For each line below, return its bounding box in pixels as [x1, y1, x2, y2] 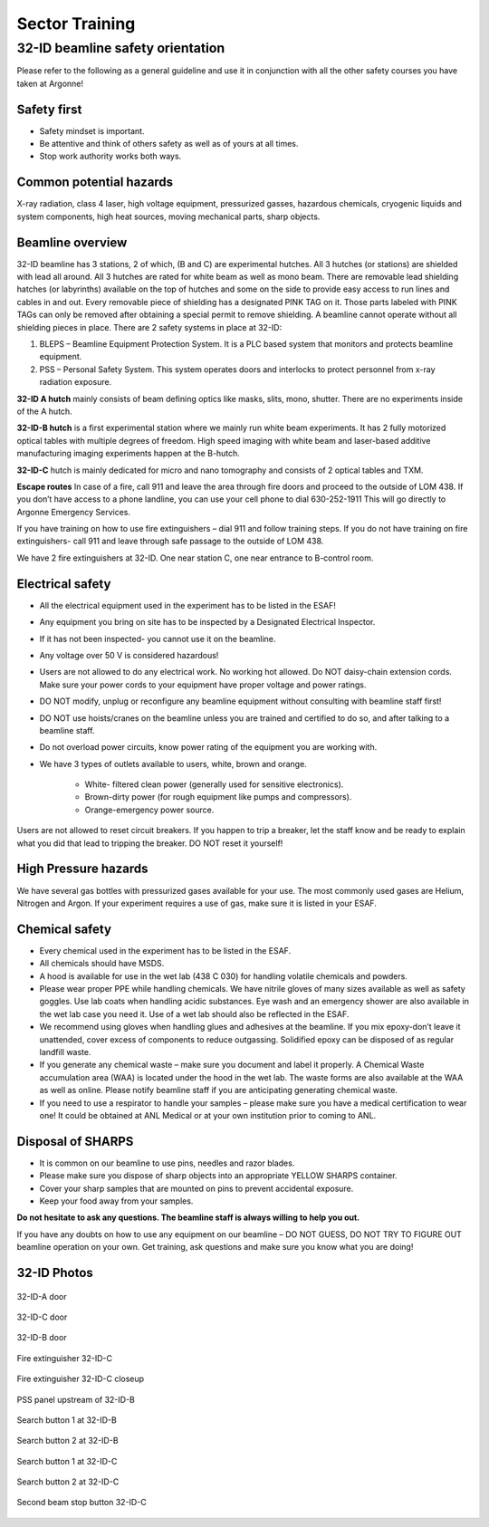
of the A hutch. [16, 406, 72, 417]
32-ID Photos [16, 1264, 94, 1281]
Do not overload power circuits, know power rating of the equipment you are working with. [39, 742, 378, 753]
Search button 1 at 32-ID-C [16, 1455, 118, 1466]
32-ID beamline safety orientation [16, 40, 225, 56]
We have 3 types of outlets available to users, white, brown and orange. [39, 758, 307, 769]
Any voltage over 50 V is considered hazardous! [39, 649, 219, 660]
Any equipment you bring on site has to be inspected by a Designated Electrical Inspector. [39, 617, 376, 628]
